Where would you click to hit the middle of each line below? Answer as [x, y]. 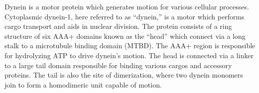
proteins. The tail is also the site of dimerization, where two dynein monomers [124, 75]
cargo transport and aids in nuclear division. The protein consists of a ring [118, 26]
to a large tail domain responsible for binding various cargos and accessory [118, 65]
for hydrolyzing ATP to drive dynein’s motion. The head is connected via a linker [129, 55]
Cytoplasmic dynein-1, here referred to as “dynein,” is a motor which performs [125, 16]
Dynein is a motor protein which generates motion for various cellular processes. [127, 6]
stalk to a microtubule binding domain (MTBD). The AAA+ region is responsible [130, 46]
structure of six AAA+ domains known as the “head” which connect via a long [125, 36]
